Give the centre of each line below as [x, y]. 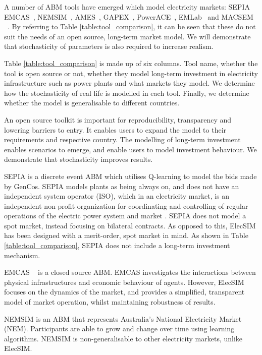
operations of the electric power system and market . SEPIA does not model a [125, 216]
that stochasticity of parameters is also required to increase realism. [109, 46]
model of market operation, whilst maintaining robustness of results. [110, 302]
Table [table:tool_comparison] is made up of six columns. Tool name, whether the [131, 63]
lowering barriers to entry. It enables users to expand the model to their [115, 129]
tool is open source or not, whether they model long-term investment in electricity [131, 73]
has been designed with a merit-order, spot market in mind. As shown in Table [126, 235]
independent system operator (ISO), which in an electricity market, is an [117, 196]
